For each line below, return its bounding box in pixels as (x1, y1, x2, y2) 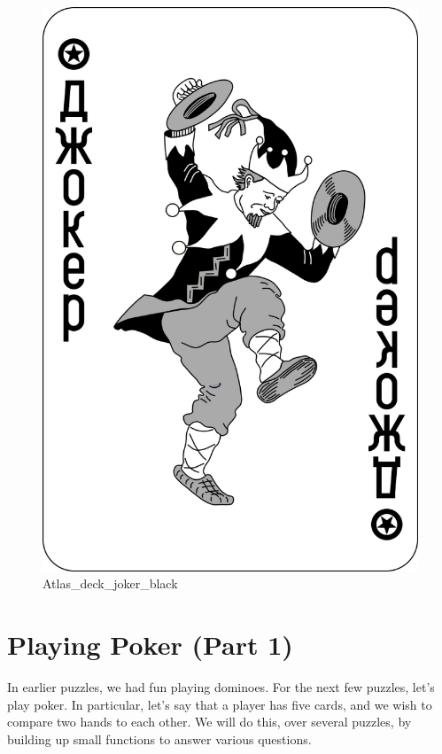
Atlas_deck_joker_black (43, 574, 178, 593)
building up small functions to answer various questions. (7, 729, 312, 748)
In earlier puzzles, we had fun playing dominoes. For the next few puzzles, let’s (7, 677, 435, 696)
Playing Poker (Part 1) (7, 626, 293, 662)
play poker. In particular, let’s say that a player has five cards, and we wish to (7, 695, 432, 713)
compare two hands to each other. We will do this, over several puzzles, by (7, 712, 412, 731)
